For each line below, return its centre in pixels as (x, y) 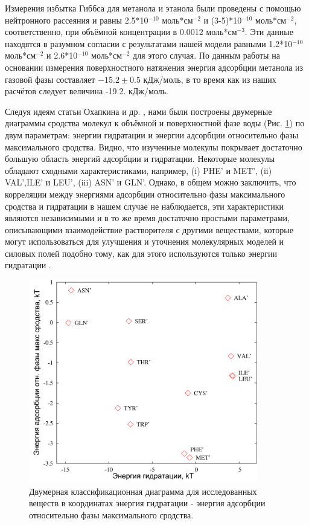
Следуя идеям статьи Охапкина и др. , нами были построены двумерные (139, 111)
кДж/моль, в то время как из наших (210, 79)
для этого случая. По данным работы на (206, 55)
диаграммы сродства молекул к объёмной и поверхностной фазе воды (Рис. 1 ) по (155, 123)
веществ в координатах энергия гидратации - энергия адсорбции (147, 503)
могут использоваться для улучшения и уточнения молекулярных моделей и (145, 241)
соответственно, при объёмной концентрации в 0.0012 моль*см (121, 32)
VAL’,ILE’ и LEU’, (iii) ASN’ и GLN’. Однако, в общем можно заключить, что (151, 182)
